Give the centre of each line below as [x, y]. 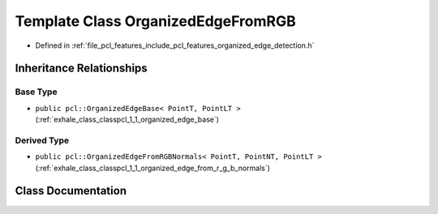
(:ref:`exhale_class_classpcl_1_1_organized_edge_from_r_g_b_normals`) [153, 168]
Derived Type [42, 140]
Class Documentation [71, 191]
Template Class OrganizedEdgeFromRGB [155, 21]
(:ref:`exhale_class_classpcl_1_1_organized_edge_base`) [127, 120]
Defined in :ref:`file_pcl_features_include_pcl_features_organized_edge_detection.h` [175, 45]
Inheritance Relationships [81, 68]
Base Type [36, 92]
